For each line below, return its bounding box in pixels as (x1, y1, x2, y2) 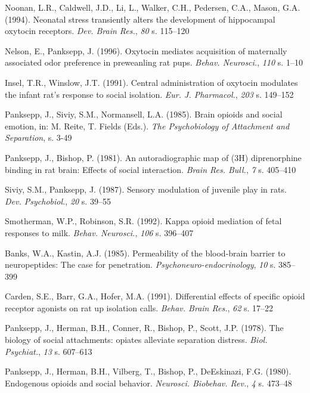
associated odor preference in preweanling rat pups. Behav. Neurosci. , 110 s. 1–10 (5, 56, 303, 69)
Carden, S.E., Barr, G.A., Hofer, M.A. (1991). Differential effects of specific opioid (5, 290, 305, 302)
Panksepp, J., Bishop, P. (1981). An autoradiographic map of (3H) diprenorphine (5, 151, 302, 163)
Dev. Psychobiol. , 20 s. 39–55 (5, 194, 111, 207)
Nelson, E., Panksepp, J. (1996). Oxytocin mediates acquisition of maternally (5, 44, 287, 57)
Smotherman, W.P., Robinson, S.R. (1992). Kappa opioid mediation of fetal (5, 215, 282, 227)
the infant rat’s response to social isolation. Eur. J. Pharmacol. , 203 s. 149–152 (5, 88, 294, 100)
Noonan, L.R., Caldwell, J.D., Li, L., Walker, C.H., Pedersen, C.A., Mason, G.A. (5, 1, 300, 13)
